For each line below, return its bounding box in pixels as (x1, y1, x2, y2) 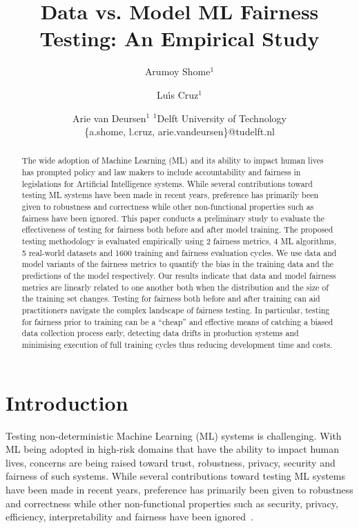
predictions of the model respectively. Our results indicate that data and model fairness (21, 270, 336, 282)
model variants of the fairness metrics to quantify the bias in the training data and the (21, 258, 334, 270)
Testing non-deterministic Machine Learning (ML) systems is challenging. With (6, 428, 342, 442)
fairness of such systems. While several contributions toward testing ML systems (6, 469, 345, 483)
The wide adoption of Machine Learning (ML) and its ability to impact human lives (21, 155, 324, 166)
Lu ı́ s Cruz (157, 87, 199, 101)
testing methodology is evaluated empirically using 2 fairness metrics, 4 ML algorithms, (21, 235, 337, 247)
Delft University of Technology (157, 110, 287, 125)
